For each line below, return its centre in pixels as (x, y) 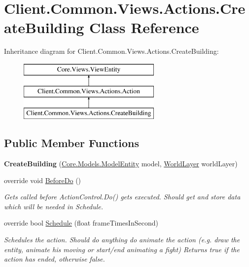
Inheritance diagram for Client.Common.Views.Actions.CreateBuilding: (111, 51)
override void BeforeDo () (43, 180)
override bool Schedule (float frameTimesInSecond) (81, 223)
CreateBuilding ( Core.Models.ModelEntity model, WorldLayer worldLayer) (121, 164)
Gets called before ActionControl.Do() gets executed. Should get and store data (122, 197)
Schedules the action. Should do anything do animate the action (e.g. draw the (122, 240)
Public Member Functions (71, 143)
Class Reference (144, 27)
